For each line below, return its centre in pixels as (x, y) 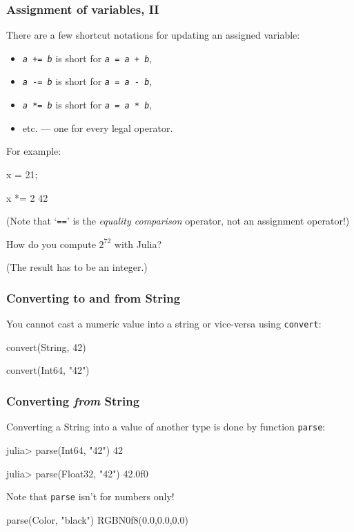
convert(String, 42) (46, 346)
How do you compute (51, 244)
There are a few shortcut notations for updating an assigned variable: (153, 35)
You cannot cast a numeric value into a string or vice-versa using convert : (164, 324)
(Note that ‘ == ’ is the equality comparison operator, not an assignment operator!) (178, 221)
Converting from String (73, 400)
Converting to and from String (94, 297)
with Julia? (138, 244)
